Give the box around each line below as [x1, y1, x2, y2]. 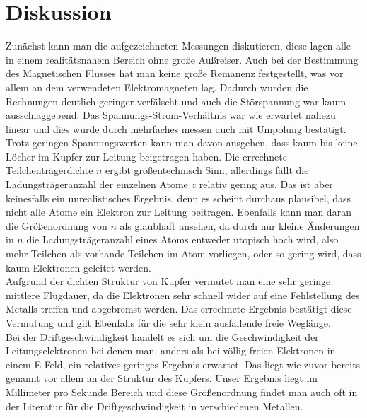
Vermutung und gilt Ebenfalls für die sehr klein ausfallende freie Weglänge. [6, 315, 331, 330]
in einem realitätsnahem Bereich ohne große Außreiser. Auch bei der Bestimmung [6, 52, 359, 66]
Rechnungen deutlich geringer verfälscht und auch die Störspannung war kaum [6, 93, 346, 108]
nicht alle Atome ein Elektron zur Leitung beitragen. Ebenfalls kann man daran [6, 204, 351, 219]
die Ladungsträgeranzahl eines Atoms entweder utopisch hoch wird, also [26, 232, 339, 247]
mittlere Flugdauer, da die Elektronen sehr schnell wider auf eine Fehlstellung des [6, 287, 360, 302]
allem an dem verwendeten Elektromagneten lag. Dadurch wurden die [6, 79, 308, 94]
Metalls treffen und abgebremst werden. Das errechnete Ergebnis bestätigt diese [6, 301, 352, 316]
